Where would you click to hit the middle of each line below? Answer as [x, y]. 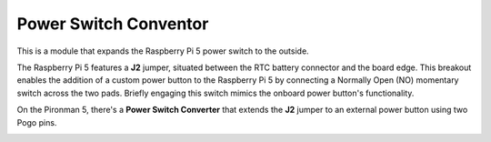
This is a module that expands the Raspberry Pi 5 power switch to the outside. [163, 51]
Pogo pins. [37, 122]
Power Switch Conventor [113, 24]
